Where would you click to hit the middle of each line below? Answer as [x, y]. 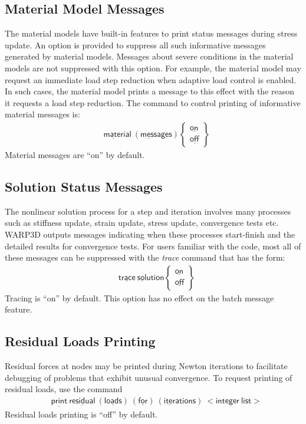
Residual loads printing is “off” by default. [81, 414]
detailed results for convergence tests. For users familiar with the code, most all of [153, 246]
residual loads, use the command [64, 389]
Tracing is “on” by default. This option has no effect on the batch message [139, 298]
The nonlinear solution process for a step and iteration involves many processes [148, 211]
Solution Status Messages [84, 186]
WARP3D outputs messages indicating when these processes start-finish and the [150, 234]
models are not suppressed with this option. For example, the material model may [153, 68]
